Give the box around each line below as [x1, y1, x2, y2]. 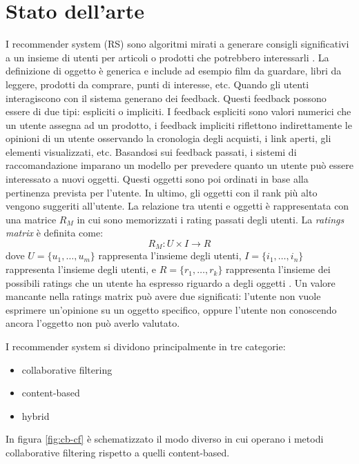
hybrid [21, 408, 50, 423]
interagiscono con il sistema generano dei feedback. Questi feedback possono [6, 90, 327, 105]
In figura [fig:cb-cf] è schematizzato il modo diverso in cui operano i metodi [6, 432, 324, 446]
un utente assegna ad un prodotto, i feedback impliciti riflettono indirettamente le [6, 117, 352, 132]
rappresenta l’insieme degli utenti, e [6, 262, 157, 276]
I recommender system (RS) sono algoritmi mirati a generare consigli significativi [6, 37, 349, 51]
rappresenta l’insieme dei [226, 262, 331, 276]
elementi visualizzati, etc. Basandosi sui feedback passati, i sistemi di [6, 144, 297, 159]
